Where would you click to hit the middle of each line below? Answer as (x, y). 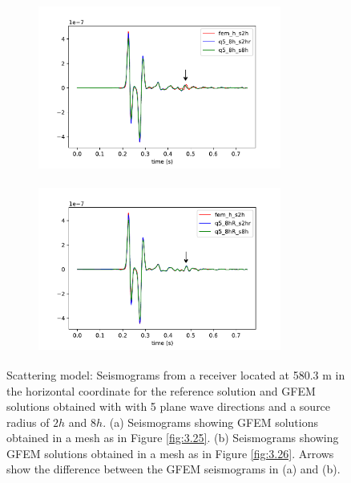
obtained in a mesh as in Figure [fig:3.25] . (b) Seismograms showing (173, 438)
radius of (28, 422)
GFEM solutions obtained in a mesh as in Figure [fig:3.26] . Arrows (170, 453)
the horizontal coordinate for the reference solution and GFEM (161, 390)
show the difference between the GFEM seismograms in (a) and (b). (173, 469)
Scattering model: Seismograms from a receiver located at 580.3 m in (176, 374)
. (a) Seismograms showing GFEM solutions (210, 422)
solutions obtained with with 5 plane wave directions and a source (169, 406)
